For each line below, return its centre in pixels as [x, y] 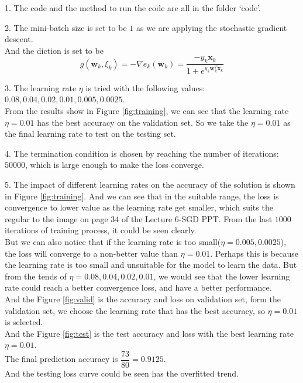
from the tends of [36, 276]
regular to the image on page [56, 218]
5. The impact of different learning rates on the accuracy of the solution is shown [150, 184]
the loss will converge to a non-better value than [92, 253]
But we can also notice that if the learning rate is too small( [113, 241]
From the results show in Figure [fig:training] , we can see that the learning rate [147, 111]
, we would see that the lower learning [222, 276]
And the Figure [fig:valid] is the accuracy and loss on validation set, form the [143, 299]
